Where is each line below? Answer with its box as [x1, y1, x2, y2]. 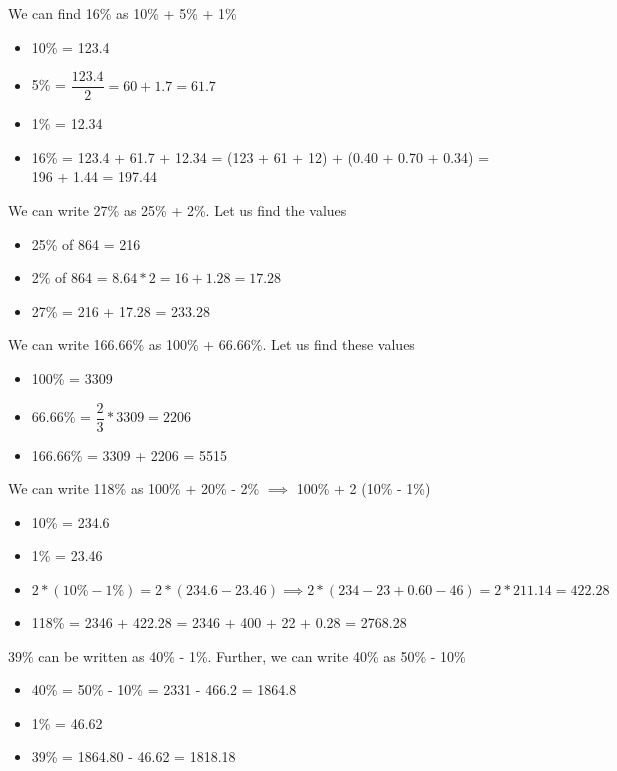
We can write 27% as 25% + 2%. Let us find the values [8, 200, 347, 221]
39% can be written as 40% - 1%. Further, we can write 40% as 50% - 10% [8, 645, 466, 666]
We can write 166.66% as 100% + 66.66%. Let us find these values [8, 334, 415, 355]
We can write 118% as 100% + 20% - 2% [8, 478, 260, 499]
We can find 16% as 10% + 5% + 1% [8, 3, 237, 23]
